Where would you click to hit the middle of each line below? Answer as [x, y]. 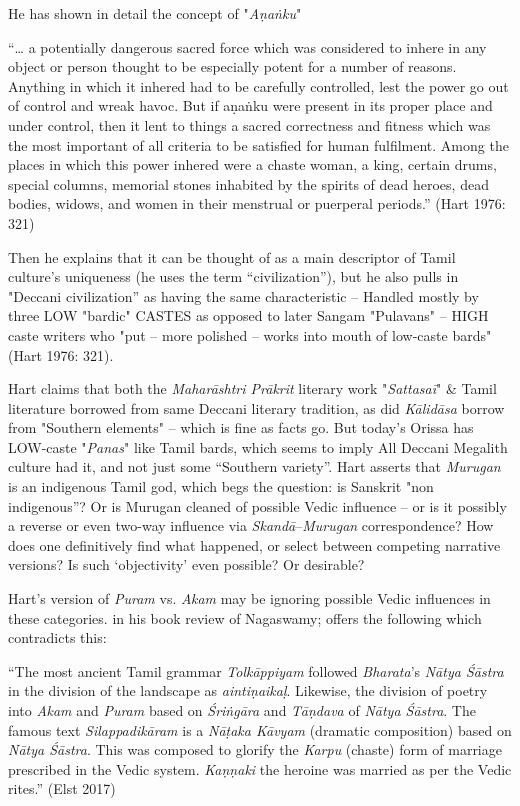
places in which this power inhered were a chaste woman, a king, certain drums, [252, 164]
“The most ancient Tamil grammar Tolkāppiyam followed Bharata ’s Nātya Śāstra [256, 670]
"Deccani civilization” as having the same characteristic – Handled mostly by [243, 295]
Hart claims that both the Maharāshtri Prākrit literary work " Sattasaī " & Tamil [252, 388]
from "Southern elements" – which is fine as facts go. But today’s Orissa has [241, 427]
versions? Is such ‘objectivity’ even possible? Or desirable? [186, 564]
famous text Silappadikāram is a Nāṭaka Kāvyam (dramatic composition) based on [260, 729]
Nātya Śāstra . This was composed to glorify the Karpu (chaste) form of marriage [255, 749]
